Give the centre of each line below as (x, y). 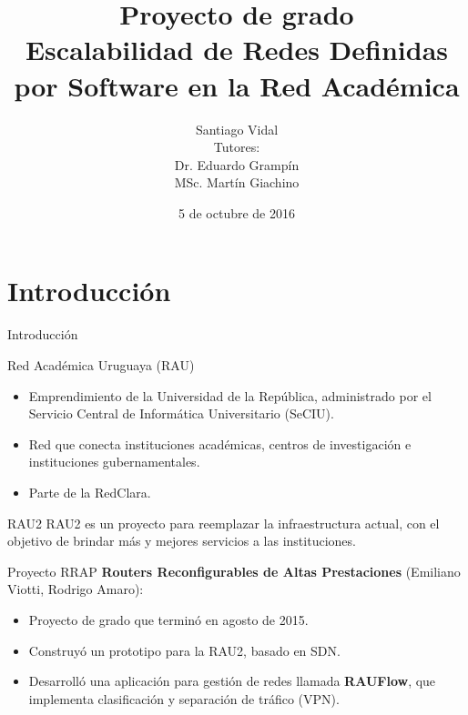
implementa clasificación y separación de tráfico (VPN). (184, 698)
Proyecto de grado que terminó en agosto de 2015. (168, 619)
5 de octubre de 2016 (237, 212)
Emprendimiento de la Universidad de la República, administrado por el (230, 395)
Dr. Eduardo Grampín (237, 164)
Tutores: (237, 147)
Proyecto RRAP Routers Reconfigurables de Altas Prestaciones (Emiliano (234, 571)
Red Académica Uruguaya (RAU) (101, 365)
